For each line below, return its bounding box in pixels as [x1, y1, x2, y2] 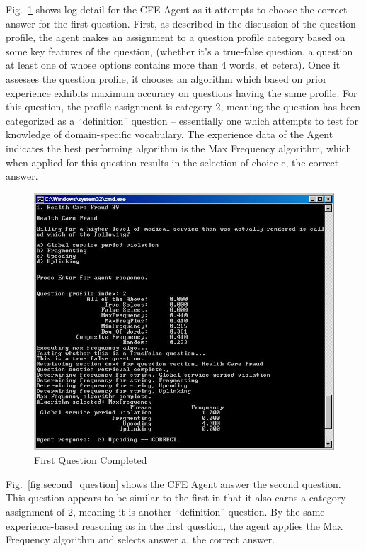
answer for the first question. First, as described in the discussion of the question [6, 16, 356, 30]
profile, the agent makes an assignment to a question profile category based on [6, 30, 345, 45]
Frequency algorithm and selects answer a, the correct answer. [6, 532, 275, 547]
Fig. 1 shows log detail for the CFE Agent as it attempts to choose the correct [6, 2, 348, 16]
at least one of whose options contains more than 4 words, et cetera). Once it [6, 57, 341, 72]
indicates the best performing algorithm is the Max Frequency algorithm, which [6, 140, 352, 155]
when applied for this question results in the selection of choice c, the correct [6, 154, 339, 169]
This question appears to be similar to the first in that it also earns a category [6, 490, 346, 505]
